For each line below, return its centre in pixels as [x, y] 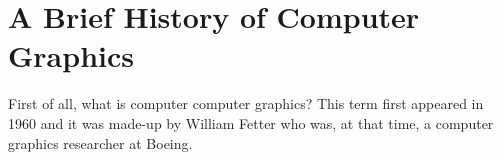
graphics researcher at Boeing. [100, 142]
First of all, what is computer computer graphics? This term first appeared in [246, 103]
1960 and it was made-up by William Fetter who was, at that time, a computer [251, 122]
